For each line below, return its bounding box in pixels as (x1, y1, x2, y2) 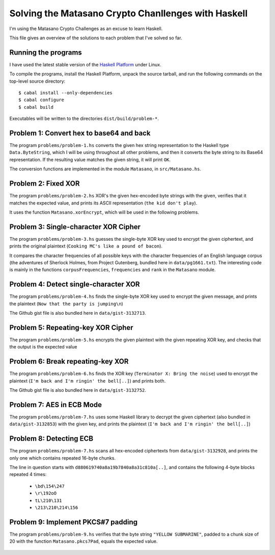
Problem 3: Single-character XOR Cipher (9, 222, 141, 231)
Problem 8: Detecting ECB (9, 434, 94, 443)
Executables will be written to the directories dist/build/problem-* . (9, 115, 159, 122)
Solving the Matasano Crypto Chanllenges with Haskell (9, 8, 248, 19)
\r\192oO (35, 490, 57, 496)
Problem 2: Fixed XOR (9, 179, 80, 188)
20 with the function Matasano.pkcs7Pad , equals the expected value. (9, 538, 158, 544)
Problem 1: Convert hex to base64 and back (9, 129, 151, 137)
